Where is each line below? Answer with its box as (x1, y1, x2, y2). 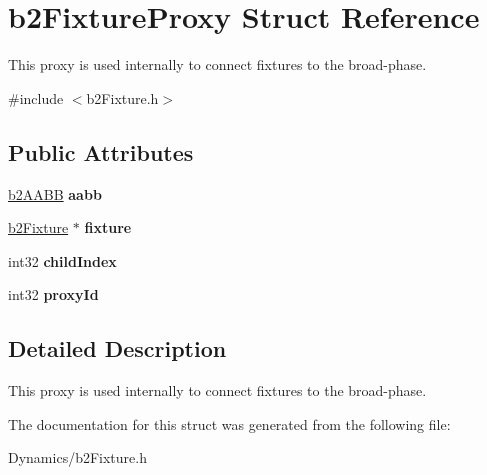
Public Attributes (8, 136, 194, 167)
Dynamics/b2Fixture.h (8, 447, 147, 468)
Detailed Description (8, 333, 227, 364)
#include (8, 87, 64, 108)
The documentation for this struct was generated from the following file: (8, 413, 451, 434)
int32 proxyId (8, 284, 99, 305)
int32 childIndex (8, 250, 117, 271)
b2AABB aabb (8, 183, 102, 204)
